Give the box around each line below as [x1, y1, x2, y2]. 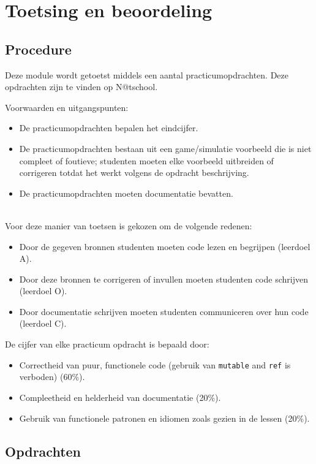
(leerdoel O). [19, 284, 67, 297]
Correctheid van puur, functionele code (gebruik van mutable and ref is [19, 358, 291, 371]
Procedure [5, 39, 72, 58]
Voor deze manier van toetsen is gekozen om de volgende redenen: [5, 219, 252, 232]
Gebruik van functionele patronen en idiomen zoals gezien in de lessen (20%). [19, 411, 310, 424]
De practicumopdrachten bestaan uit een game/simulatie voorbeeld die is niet [19, 142, 312, 154]
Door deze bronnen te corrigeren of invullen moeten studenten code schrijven [19, 272, 308, 285]
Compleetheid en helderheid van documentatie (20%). [19, 390, 221, 403]
